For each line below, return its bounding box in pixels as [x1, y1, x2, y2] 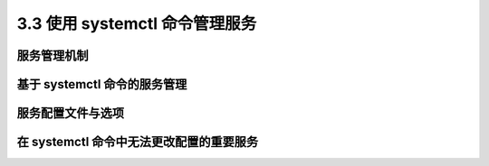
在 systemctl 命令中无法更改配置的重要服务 [16, 134, 259, 150]
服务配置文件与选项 [16, 106, 124, 121]
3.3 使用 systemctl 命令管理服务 [16, 14, 257, 33]
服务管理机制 [16, 48, 89, 63]
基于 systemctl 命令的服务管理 [16, 77, 187, 92]
